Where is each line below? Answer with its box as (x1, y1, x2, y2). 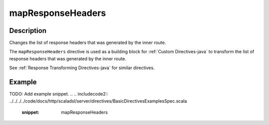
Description (9, 26, 47, 35)
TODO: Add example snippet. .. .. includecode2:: (9, 91, 109, 97)
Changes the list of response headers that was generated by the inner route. (9, 40, 166, 46)
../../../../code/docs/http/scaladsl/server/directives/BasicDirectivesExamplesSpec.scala (9, 98, 187, 104)
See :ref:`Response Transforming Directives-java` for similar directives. (9, 65, 155, 71)
